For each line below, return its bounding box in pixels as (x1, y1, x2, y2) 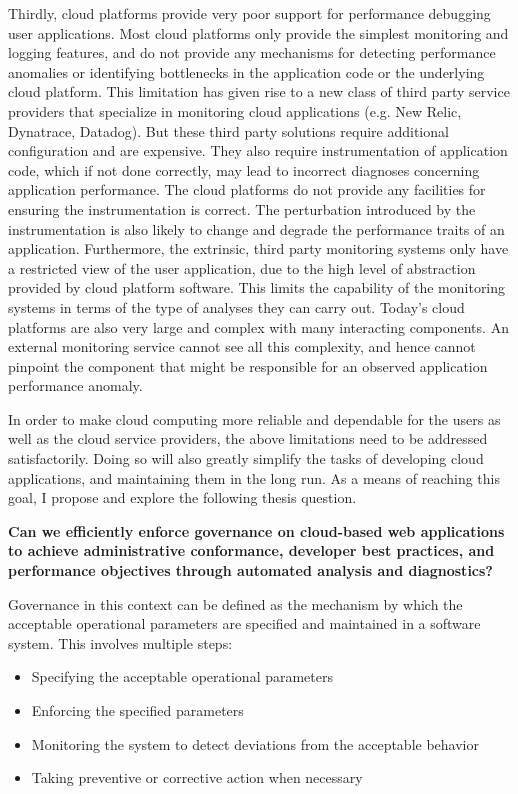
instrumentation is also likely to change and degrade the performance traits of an (8, 218, 505, 239)
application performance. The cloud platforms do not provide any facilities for (8, 179, 486, 200)
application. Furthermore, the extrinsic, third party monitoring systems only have (8, 238, 509, 259)
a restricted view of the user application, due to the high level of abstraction (8, 257, 476, 278)
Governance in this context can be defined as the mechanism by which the (8, 593, 463, 614)
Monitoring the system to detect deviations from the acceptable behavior (31, 733, 479, 754)
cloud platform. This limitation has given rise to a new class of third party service (8, 81, 510, 102)
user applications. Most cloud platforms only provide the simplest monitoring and (8, 22, 509, 43)
